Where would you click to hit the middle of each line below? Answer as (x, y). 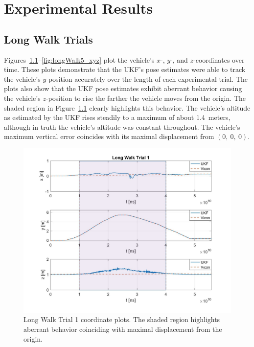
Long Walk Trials (48, 39)
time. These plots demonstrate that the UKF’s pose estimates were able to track (125, 69)
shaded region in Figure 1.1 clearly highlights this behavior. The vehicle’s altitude (127, 107)
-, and (179, 59)
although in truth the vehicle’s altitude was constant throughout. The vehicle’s (122, 127)
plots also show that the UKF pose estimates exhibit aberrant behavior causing (123, 88)
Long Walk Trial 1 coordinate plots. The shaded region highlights (122, 319)
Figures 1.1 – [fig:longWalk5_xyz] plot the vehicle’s (79, 59)
